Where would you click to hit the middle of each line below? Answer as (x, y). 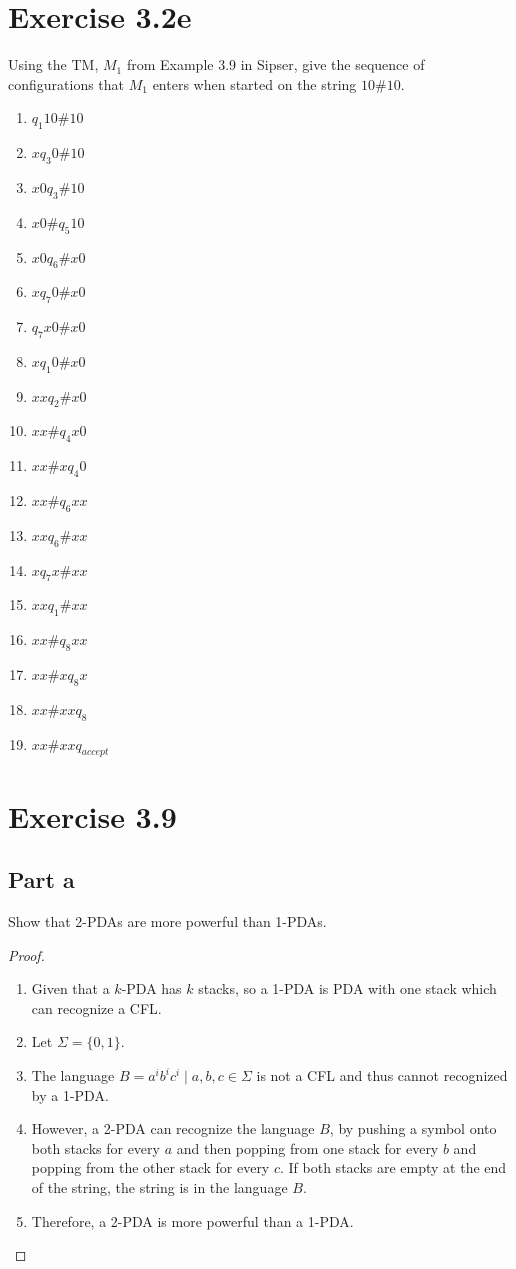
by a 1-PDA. (70, 1094)
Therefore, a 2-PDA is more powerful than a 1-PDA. (192, 1220)
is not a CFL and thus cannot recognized (382, 1075)
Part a (41, 879)
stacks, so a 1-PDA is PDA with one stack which (347, 988)
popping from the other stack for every (150, 1167)
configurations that (66, 83)
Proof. (26, 954)
